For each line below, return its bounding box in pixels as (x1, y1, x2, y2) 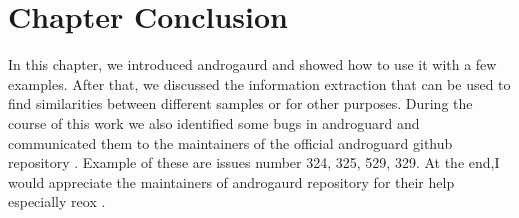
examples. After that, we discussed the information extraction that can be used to (8, 73, 511, 94)
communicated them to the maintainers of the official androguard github (8, 132, 453, 153)
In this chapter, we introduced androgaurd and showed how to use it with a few (8, 54, 497, 75)
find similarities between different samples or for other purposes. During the (8, 93, 473, 114)
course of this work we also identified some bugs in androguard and (8, 112, 420, 133)
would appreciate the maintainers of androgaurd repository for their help (8, 171, 455, 192)
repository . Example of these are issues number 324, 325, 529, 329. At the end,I (8, 152, 500, 173)
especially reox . (8, 191, 106, 212)
